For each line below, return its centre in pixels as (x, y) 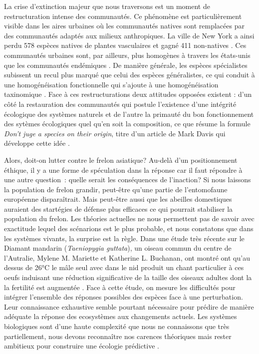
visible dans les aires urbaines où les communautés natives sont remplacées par (124, 26)
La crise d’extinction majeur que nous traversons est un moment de (107, 6)
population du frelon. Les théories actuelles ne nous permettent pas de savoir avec (129, 218)
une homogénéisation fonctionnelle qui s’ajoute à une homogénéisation (111, 84)
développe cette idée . (37, 143)
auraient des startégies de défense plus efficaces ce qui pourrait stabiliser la (119, 208)
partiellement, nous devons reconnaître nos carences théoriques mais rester (118, 336)
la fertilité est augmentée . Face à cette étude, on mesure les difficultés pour (120, 287)
